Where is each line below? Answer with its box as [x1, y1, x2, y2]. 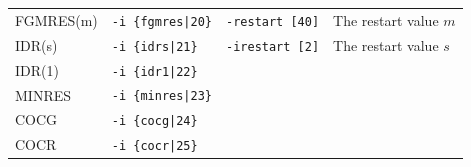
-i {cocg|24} [111, 114, 198, 129]
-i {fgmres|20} [111, 14, 212, 29]
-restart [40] [226, 14, 320, 29]
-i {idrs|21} [111, 39, 198, 54]
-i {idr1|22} [111, 64, 198, 79]
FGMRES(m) [15, 9, 98, 30]
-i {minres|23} [111, 89, 212, 104]
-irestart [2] [226, 39, 320, 54]
